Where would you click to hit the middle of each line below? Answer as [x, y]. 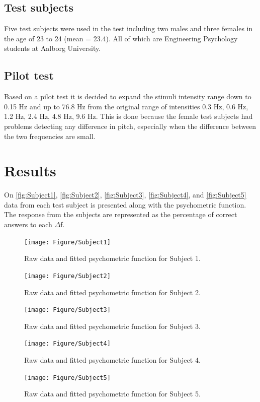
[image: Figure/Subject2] [67, 276]
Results [30, 171]
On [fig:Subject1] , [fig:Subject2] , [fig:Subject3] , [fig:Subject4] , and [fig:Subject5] [125, 195]
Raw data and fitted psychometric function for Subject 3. [112, 326]
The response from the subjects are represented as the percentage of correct [121, 214]
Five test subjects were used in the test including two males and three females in [128, 28]
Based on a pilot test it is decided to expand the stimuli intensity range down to [128, 96]
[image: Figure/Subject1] [67, 242]
